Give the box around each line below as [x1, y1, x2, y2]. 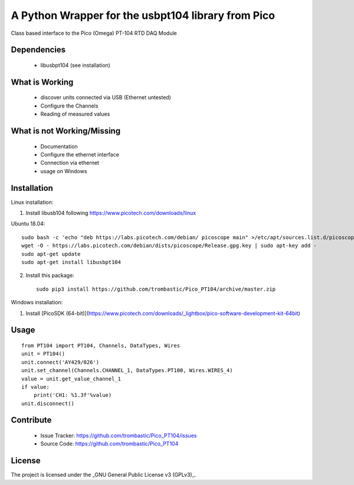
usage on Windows [40, 167, 87, 174]
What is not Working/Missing [11, 126, 121, 136]
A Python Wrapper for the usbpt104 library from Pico [11, 9, 276, 22]
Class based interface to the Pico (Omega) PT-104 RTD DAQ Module [11, 30, 177, 37]
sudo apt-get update [21, 250, 81, 257]
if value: [21, 383, 50, 390]
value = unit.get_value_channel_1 [21, 375, 121, 382]
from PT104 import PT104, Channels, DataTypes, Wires [21, 342, 180, 349]
